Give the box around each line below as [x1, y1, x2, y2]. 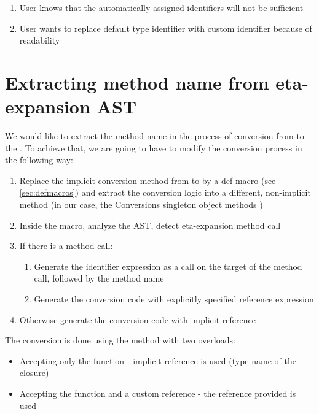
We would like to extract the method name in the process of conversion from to [5, 129, 304, 142]
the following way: [5, 153, 73, 166]
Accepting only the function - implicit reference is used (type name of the [19, 354, 296, 367]
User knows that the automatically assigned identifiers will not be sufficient [19, 1, 304, 13]
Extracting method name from [5, 69, 269, 94]
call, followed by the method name [34, 272, 164, 285]
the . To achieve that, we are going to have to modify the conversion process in [5, 141, 302, 154]
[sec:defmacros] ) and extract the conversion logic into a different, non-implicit [19, 186, 311, 199]
